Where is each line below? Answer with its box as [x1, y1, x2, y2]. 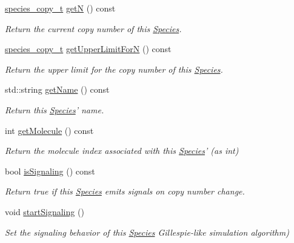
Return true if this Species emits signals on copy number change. [5, 185, 245, 198]
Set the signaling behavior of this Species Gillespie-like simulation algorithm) [5, 225, 289, 238]
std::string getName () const [5, 83, 110, 96]
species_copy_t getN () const [5, 2, 116, 14]
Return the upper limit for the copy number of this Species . [5, 62, 223, 75]
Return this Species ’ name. [5, 103, 104, 116]
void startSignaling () [5, 205, 84, 218]
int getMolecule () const [5, 124, 94, 136]
